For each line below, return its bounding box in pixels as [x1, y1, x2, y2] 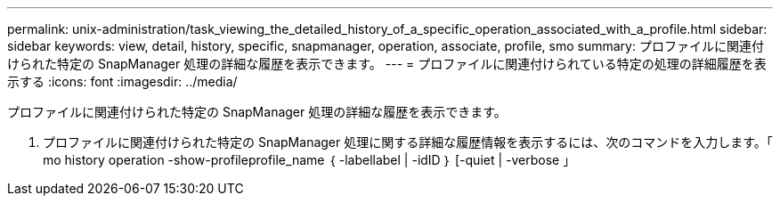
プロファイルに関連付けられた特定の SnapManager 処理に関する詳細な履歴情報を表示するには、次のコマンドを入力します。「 [43, 134, 773, 150]
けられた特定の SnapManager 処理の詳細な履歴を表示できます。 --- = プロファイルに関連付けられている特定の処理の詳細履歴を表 [7, 56, 767, 71]
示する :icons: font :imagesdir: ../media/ [7, 74, 238, 89]
